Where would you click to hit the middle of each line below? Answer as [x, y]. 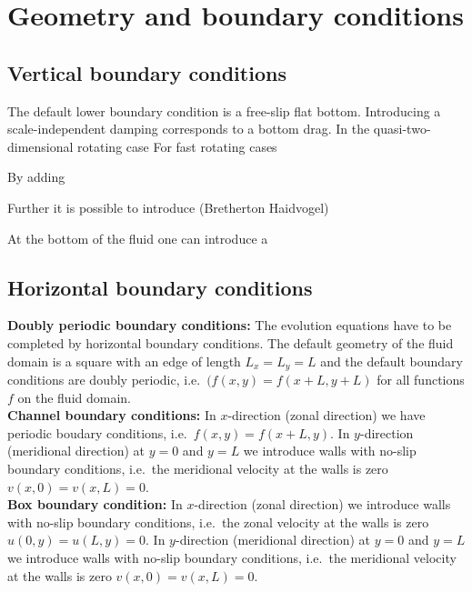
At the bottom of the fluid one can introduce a [138, 238]
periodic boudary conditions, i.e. [97, 432]
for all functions [421, 379]
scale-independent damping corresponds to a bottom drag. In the [189, 129]
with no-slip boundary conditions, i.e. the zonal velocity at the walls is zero [218, 522]
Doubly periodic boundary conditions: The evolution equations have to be [230, 325]
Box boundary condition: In [95, 504]
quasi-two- [402, 129]
